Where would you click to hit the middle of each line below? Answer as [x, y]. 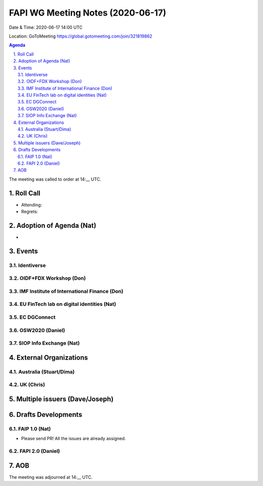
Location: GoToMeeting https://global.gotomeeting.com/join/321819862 [81, 36]
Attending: [32, 204]
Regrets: [30, 212]
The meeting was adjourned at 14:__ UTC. [51, 477]
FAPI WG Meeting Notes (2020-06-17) [88, 13]
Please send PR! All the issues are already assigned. [74, 439]
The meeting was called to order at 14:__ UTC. [55, 179]
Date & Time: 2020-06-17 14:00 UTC [46, 27]
